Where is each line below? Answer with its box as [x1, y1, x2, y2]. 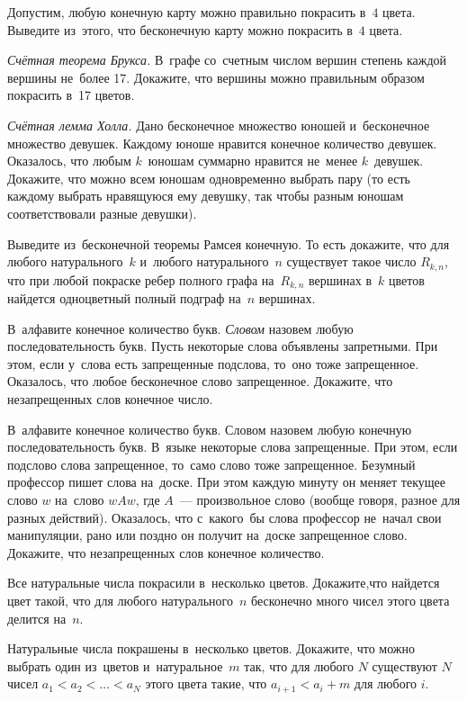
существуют [372, 656, 437, 675]
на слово [55, 490, 104, 508]
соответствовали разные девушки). [7, 203, 197, 222]
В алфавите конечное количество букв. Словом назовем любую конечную [7, 419, 412, 438]
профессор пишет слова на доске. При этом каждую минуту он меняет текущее [7, 472, 446, 491]
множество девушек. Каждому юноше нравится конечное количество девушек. [7, 133, 437, 152]
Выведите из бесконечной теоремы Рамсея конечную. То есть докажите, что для [7, 234, 450, 253]
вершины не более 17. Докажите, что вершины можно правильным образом [7, 67, 425, 86]
